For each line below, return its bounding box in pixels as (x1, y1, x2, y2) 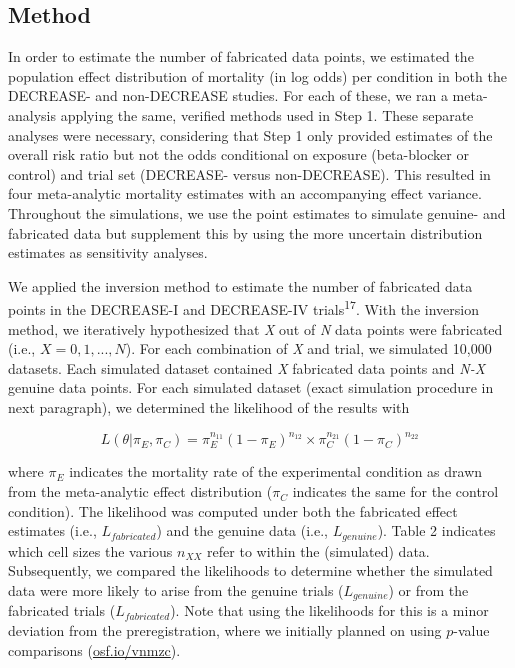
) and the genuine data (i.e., (156, 520, 328, 541)
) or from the (388, 579, 469, 600)
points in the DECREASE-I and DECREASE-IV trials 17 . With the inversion (8, 296, 479, 319)
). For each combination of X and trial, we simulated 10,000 (125, 338, 492, 359)
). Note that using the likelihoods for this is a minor (170, 600, 489, 621)
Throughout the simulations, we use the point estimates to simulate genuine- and (8, 202, 506, 223)
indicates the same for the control (292, 481, 499, 502)
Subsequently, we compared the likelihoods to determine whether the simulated (8, 560, 493, 581)
